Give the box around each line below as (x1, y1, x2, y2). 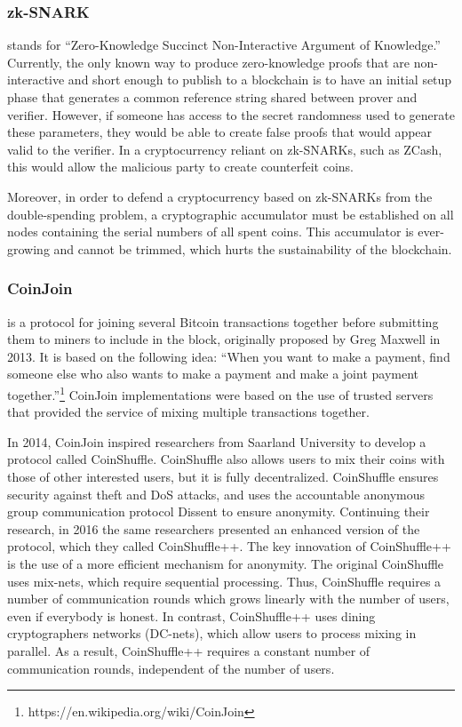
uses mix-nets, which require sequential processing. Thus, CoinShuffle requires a (7, 571, 442, 590)
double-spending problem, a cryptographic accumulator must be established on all (7, 204, 454, 223)
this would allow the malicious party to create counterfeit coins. (7, 157, 354, 176)
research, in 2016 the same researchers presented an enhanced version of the (7, 519, 420, 538)
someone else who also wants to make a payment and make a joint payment (7, 364, 418, 383)
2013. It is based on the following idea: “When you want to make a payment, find (7, 347, 450, 365)
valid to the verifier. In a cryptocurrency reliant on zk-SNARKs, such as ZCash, (7, 140, 442, 158)
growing (7, 239, 50, 258)
